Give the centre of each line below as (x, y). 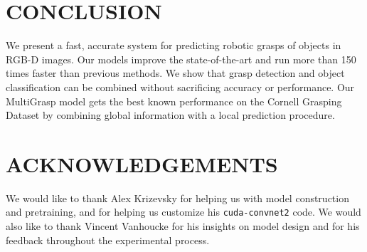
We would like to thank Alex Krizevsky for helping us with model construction (177, 198)
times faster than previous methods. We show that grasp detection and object (175, 73)
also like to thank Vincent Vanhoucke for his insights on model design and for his (183, 226)
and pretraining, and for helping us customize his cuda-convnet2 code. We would (183, 212)
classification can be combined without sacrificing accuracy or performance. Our (180, 86)
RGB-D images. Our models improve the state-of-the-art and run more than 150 (181, 59)
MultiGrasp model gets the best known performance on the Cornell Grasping (174, 101)
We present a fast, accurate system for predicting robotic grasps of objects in (174, 45)
